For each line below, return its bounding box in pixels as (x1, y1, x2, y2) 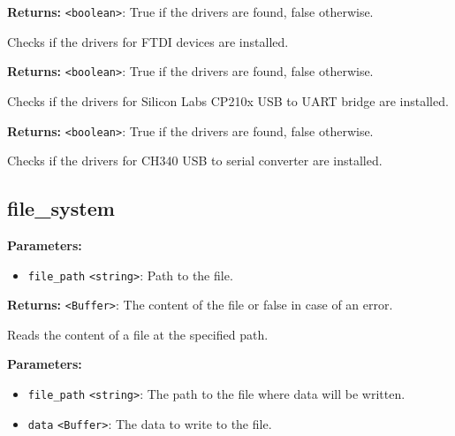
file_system (7, 195, 115, 222)
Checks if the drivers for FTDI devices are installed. (7, 32, 289, 50)
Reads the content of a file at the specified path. (7, 325, 269, 343)
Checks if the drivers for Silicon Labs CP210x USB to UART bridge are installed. (7, 91, 449, 110)
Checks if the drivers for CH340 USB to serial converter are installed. (7, 151, 383, 170)
